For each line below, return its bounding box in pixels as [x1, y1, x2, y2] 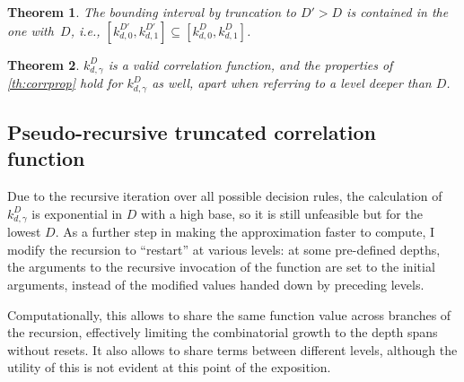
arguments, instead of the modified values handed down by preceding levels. [7, 274, 425, 293]
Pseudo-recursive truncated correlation [7, 117, 376, 145]
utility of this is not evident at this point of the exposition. [7, 358, 331, 377]
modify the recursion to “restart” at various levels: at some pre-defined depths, [7, 239, 441, 258]
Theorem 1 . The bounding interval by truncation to [7, 3, 296, 21]
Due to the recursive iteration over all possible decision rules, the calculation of [7, 187, 442, 205]
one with [7, 21, 54, 39]
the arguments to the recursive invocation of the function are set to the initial [7, 257, 435, 276]
